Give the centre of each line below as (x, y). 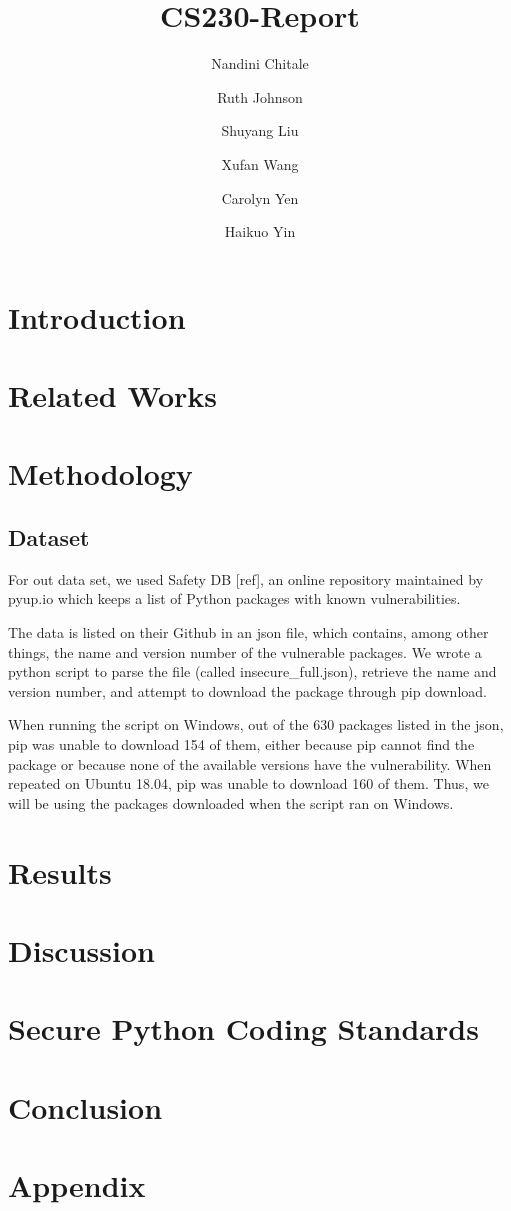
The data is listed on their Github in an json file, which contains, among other (248, 632)
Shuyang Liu (260, 130)
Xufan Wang (260, 163)
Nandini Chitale (260, 63)
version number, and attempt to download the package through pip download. (247, 690)
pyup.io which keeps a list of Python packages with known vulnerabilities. (234, 598)
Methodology (100, 473)
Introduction (97, 316)
